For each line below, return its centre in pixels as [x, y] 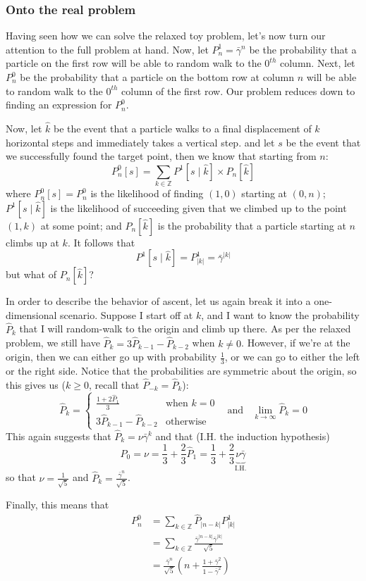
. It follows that [101, 242]
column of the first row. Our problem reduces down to [238, 90]
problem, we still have [53, 343]
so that [21, 477]
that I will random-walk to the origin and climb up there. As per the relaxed [185, 329]
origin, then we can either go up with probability [111, 357]
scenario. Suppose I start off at [127, 314]
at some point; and [81, 225]
